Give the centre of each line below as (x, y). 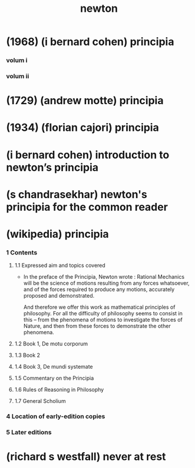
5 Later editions (29, 433)
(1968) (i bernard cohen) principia (90, 42)
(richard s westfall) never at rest (86, 457)
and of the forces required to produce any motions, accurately (99, 289)
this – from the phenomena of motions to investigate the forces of (103, 320)
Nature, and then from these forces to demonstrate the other (97, 326)
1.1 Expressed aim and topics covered (60, 266)
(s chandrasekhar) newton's (77, 194)
